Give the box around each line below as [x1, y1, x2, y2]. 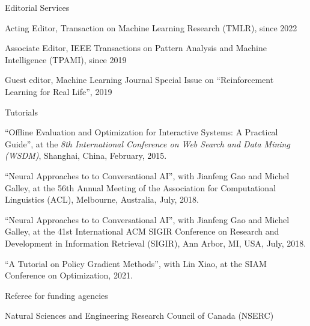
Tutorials [5, 105, 38, 118]
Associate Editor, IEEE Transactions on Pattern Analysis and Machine [5, 42, 267, 54]
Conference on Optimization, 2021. [5, 269, 133, 281]
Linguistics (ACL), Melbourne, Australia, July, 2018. [5, 193, 199, 206]
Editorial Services [5, 1, 70, 13]
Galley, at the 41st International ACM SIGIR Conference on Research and [5, 225, 279, 238]
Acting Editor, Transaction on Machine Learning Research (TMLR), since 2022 [5, 21, 297, 34]
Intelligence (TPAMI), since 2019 [5, 53, 127, 66]
